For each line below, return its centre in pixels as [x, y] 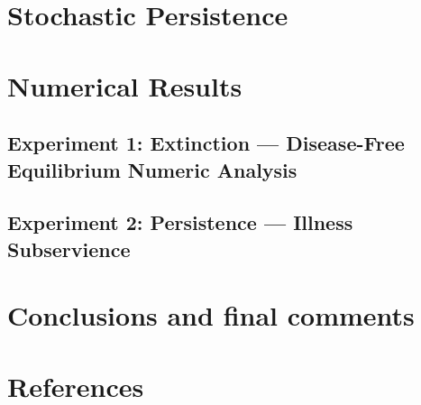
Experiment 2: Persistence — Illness [180, 222]
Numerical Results [125, 85]
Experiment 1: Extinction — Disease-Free [206, 143]
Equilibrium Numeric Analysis [152, 169]
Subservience [69, 249]
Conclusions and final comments [211, 315]
